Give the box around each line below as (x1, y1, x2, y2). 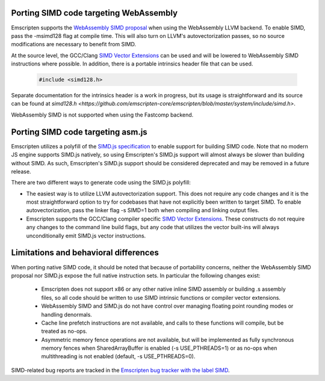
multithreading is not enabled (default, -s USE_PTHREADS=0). (41, 353, 196, 360)
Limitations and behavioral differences (11, 248, 159, 258)
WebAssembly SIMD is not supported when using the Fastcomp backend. (11, 111, 194, 118)
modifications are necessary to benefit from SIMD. (11, 41, 137, 48)
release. (11, 168, 31, 175)
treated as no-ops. (41, 328, 87, 335)
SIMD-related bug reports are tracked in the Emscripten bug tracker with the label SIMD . (11, 367, 230, 374)
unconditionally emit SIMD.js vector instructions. (26, 232, 146, 239)
